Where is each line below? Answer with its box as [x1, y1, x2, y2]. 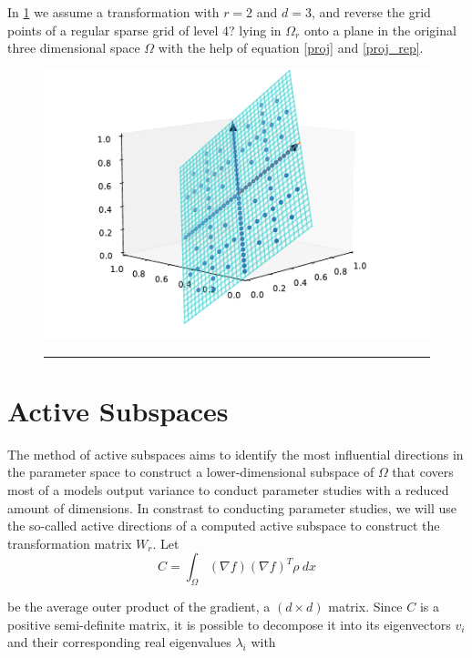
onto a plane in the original [303, 20, 457, 39]
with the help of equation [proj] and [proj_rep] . [158, 38, 424, 57]
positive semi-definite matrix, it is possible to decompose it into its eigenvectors [7, 614, 451, 633]
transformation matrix [7, 533, 132, 552]
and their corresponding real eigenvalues [7, 633, 231, 652]
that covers [392, 462, 454, 481]
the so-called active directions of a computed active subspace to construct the [7, 516, 440, 535]
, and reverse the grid [311, 3, 431, 21]
